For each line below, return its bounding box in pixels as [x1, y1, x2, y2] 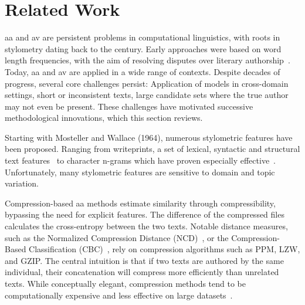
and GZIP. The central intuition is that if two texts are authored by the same [5, 254, 284, 266]
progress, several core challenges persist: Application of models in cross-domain [5, 77, 289, 89]
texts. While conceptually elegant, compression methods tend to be [5, 277, 246, 289]
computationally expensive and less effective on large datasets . [5, 289, 233, 301]
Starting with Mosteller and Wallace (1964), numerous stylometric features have [5, 131, 293, 143]
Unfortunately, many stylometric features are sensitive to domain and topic [5, 165, 275, 178]
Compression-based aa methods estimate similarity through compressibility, [5, 196, 276, 209]
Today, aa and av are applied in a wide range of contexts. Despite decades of [5, 65, 280, 77]
